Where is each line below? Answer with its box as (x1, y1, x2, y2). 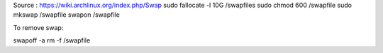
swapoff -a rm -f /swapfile (13, 36, 91, 45)
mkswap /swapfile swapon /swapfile (13, 10, 120, 19)
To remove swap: (13, 23, 64, 31)
